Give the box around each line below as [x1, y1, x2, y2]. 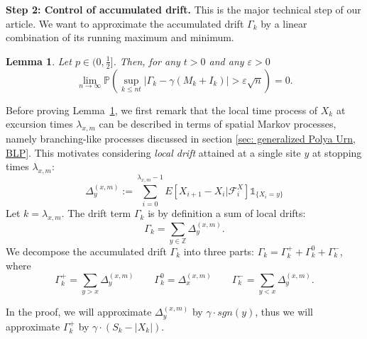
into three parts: [183, 243, 255, 258]
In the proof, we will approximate [6, 304, 152, 319]
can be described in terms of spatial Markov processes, [99, 116, 336, 131]
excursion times [6, 116, 73, 131]
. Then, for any [113, 53, 180, 68]
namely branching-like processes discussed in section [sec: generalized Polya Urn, [6, 131, 356, 145]
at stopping [312, 145, 362, 160]
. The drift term [61, 206, 131, 221]
